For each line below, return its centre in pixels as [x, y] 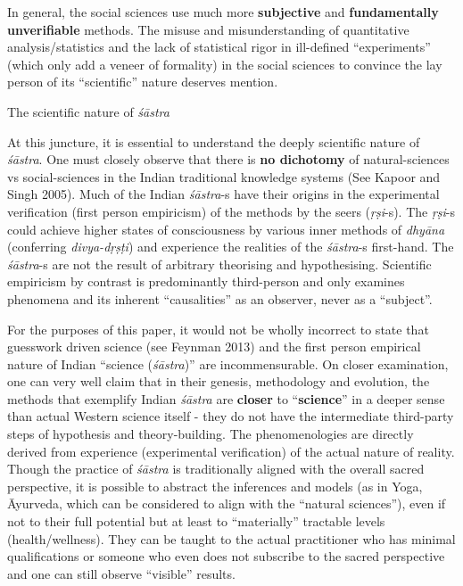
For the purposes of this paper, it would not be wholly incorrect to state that [218, 329]
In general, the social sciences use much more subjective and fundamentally [223, 12]
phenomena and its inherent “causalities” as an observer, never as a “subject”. [220, 298]
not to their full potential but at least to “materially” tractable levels [196, 521]
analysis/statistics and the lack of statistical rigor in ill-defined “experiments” [219, 47]
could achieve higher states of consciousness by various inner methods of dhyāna [226, 229]
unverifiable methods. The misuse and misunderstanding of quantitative [208, 29]
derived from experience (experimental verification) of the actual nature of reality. [231, 451]
